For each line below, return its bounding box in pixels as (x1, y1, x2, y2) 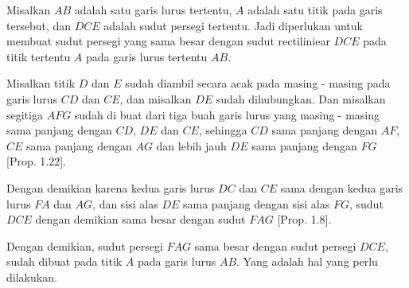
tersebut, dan (6, 17, 72, 33)
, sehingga (198, 122, 247, 138)
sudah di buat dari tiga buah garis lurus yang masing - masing (74, 106, 380, 123)
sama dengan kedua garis (280, 179, 403, 196)
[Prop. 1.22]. (6, 153, 66, 169)
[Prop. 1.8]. (277, 211, 332, 228)
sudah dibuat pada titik (6, 253, 123, 270)
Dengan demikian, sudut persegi (6, 237, 163, 254)
